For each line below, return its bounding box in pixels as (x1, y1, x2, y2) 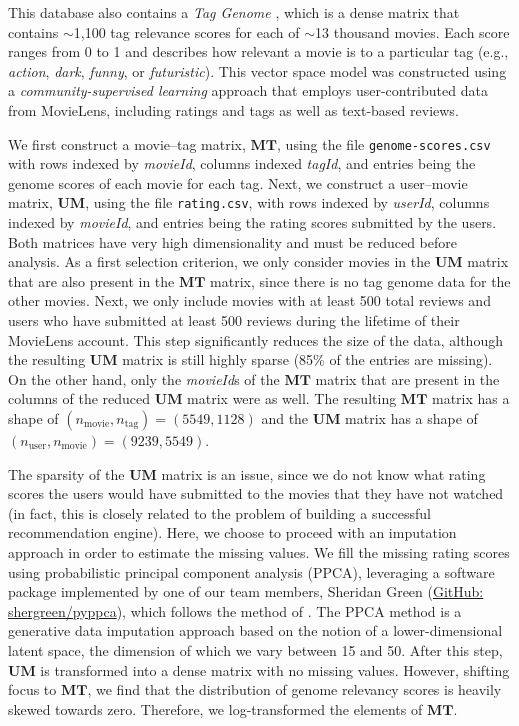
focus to (8, 679, 57, 700)
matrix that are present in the (315, 368, 500, 389)
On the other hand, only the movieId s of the (8, 368, 280, 389)
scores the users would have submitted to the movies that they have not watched (8, 483, 504, 504)
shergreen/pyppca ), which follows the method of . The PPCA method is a (8, 600, 462, 621)
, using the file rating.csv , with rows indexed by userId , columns (85, 192, 490, 213)
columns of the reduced (8, 388, 151, 409)
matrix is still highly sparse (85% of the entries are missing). (122, 349, 493, 370)
